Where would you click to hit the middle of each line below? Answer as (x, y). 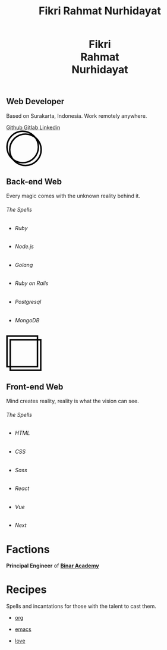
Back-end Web (34, 182)
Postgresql (28, 302)
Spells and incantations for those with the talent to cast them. (81, 606)
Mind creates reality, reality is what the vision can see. (73, 401)
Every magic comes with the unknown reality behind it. (73, 196)
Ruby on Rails (31, 283)
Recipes (26, 590)
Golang (24, 265)
